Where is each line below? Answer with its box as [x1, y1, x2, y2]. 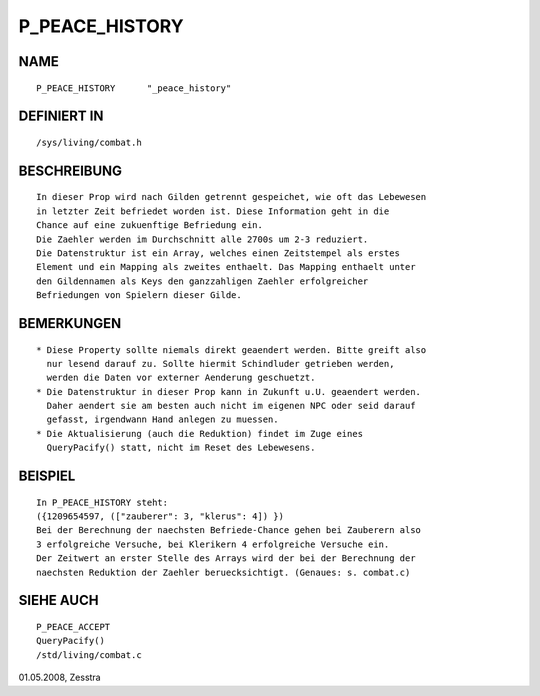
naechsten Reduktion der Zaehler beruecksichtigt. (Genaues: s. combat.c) [36, 566, 411, 578]
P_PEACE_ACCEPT [36, 621, 111, 633]
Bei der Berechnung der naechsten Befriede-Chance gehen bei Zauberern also [36, 525, 422, 536]
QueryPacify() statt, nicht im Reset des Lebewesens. [46, 442, 316, 454]
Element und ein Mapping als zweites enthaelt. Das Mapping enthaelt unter [36, 261, 416, 273]
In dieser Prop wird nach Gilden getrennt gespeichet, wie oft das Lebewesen [36, 191, 427, 203]
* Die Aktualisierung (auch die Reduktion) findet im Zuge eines [36, 428, 364, 439]
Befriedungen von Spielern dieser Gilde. [36, 290, 242, 301]
